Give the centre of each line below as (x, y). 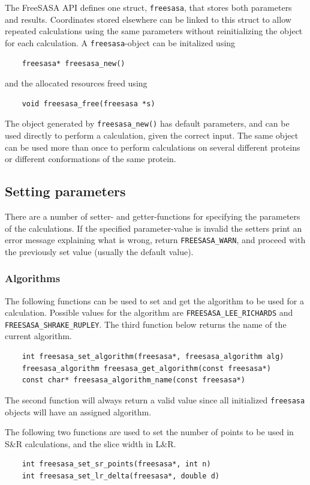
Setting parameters (65, 191)
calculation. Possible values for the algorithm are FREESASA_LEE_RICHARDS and (149, 312)
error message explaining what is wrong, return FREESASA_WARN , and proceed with (155, 240)
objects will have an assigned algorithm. (78, 411)
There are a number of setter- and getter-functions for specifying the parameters (153, 216)
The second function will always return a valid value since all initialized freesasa (155, 399)
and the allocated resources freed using (76, 83)
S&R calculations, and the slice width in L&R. (91, 443)
